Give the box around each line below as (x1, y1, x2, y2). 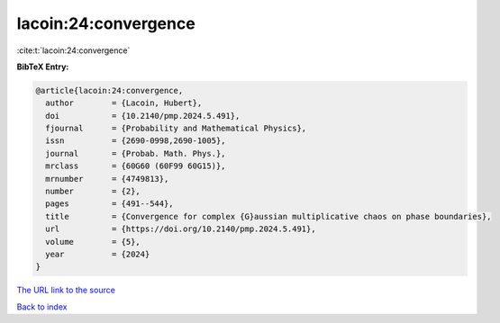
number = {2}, (45, 186, 141, 197)
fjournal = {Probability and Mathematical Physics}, (45, 123, 307, 134)
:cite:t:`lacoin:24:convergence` (16, 45, 131, 56)
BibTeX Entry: (16, 61, 69, 72)
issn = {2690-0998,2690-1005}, (45, 136, 226, 146)
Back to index (16, 301, 68, 312)
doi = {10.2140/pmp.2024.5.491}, (45, 111, 241, 121)
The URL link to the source (16, 284, 116, 296)
